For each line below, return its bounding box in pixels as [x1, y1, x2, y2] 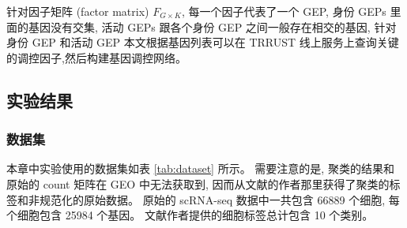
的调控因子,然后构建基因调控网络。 [6, 49, 187, 65]
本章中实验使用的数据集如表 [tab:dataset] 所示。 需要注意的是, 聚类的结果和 [6, 160, 394, 177]
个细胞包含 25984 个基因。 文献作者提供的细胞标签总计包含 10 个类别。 [6, 207, 374, 223]
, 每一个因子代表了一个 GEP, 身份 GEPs [181, 3, 386, 19]
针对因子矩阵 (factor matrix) [6, 3, 149, 19]
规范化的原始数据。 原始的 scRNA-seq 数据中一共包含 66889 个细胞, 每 [39, 191, 400, 207]
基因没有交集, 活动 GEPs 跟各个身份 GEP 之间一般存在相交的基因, [28, 18, 371, 35]
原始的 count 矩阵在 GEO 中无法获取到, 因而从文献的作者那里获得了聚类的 [6, 175, 390, 192]
